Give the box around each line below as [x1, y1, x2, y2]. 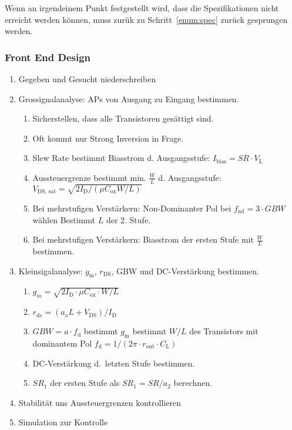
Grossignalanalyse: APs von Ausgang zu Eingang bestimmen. [18, 92, 239, 105]
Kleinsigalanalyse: [18, 264, 83, 277]
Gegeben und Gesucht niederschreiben [18, 73, 156, 85]
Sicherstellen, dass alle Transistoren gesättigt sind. [32, 112, 214, 125]
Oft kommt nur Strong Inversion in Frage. [32, 132, 184, 144]
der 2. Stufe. [106, 213, 150, 226]
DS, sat [37, 189, 56, 195]
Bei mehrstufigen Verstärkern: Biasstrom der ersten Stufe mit [32, 233, 254, 246]
